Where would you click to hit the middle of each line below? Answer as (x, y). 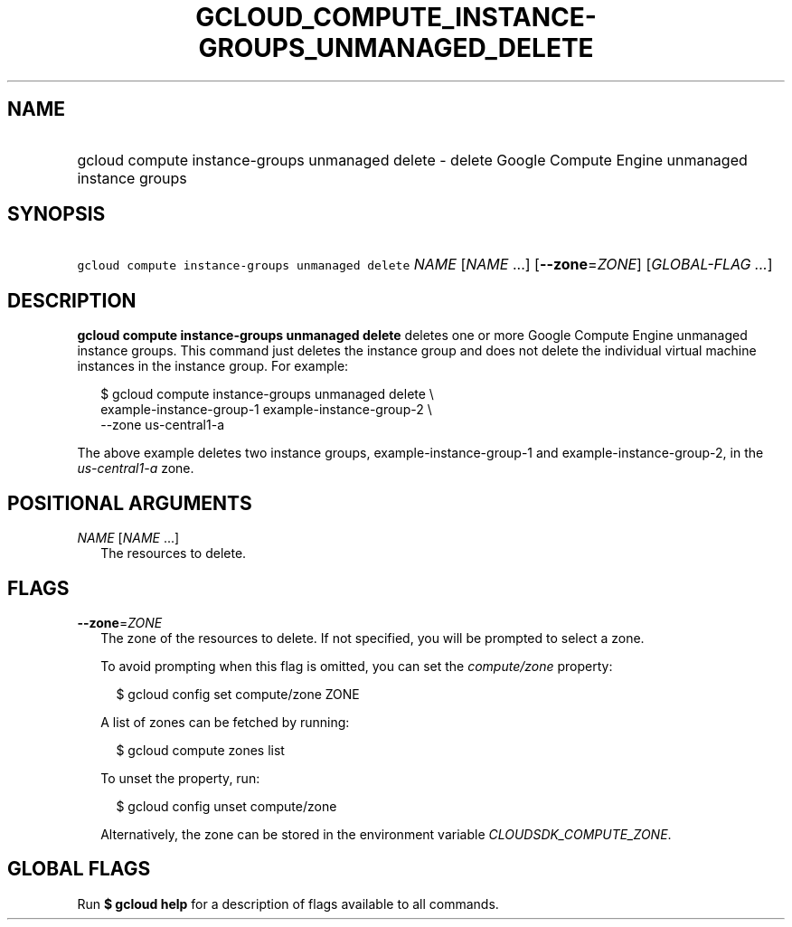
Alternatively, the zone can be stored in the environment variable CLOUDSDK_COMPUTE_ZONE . (386, 834)
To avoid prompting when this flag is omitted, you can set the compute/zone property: (357, 666)
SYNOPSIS (57, 214)
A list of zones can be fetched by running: (225, 722)
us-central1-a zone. (136, 468)
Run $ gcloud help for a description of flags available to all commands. (288, 903)
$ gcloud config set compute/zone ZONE (238, 694)
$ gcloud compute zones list (200, 750)
